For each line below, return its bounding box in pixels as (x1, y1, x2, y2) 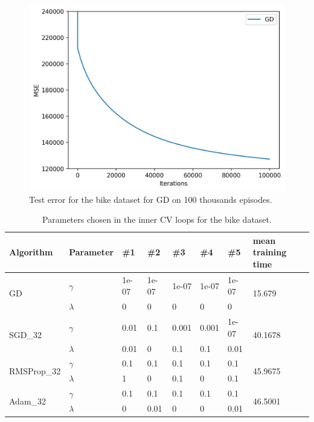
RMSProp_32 (9, 364, 61, 377)
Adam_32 (9, 394, 46, 407)
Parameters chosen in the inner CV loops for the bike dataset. (42, 213, 272, 226)
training (252, 246, 287, 258)
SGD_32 (9, 328, 42, 341)
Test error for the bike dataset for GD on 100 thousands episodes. (29, 193, 272, 205)
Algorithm (9, 246, 53, 258)
